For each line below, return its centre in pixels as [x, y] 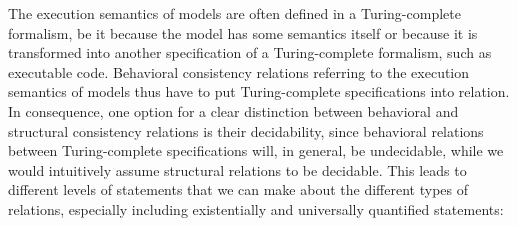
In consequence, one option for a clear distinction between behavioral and [233, 110]
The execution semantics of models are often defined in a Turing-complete [234, 13]
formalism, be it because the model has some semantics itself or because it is [243, 32]
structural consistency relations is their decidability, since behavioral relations [246, 130]
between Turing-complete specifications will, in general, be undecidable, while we [256, 150]
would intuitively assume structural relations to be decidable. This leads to [237, 169]
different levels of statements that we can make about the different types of [238, 189]
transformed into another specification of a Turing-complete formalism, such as [250, 52]
